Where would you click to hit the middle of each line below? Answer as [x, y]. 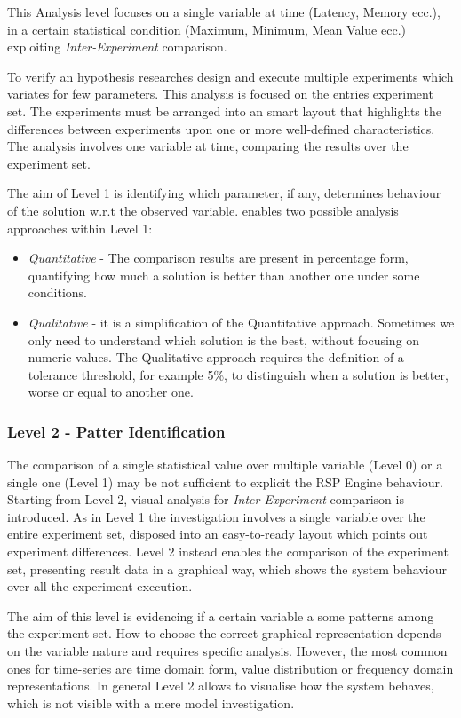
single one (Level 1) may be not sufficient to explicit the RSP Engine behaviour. [225, 481]
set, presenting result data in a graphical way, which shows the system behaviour [227, 568]
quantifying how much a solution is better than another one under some [224, 275]
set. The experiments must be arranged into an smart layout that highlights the [224, 110]
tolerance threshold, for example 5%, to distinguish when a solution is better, [238, 374]
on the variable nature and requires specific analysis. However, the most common [227, 651]
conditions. [58, 292]
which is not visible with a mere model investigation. [151, 702]
